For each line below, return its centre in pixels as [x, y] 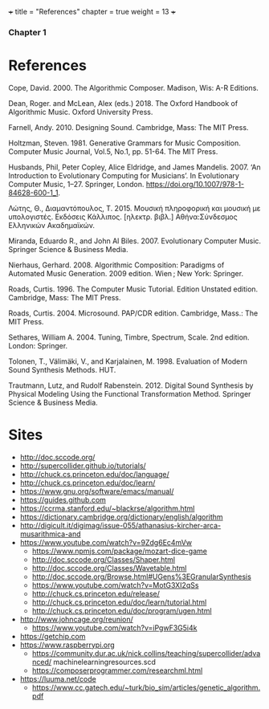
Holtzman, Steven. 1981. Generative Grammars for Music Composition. [124, 143]
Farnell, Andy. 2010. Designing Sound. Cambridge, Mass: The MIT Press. [128, 127]
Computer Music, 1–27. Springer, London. [76, 184]
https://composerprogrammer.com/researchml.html [117, 670]
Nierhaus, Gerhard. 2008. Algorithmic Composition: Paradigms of [116, 265]
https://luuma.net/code [58, 678]
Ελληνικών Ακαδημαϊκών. [51, 225]
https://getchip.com [53, 636]
